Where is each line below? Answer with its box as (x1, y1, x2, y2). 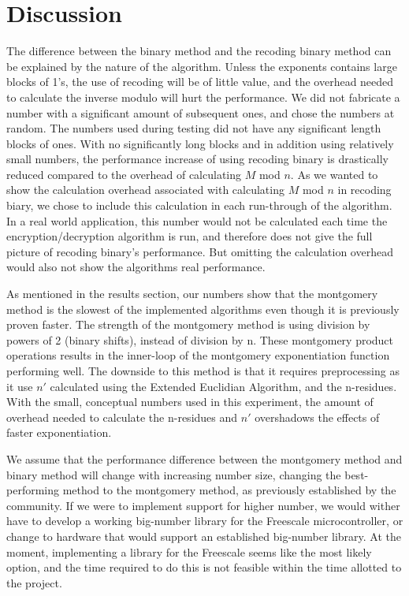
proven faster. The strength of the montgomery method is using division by (6, 316, 370, 333)
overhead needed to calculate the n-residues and (6, 408, 238, 425)
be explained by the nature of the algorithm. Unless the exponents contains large (6, 58, 397, 74)
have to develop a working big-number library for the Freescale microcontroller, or (6, 512, 403, 529)
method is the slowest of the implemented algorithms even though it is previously (6, 300, 400, 317)
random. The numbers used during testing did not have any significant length (6, 120, 381, 136)
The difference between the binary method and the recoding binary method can (6, 43, 392, 59)
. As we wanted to (290, 166, 378, 182)
